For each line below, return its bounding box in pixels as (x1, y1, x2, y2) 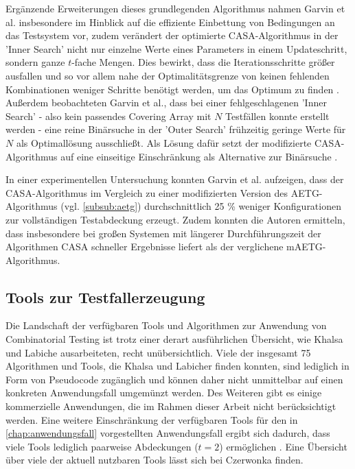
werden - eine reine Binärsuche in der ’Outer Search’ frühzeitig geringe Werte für (5, 122, 346, 136)
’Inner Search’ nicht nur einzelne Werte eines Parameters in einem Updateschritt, (5, 41, 347, 56)
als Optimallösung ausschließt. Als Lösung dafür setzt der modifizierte (16, 135, 312, 149)
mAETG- (286, 239, 326, 254)
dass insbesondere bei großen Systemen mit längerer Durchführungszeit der (5, 226, 321, 240)
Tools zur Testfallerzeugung (5, 286, 205, 307)
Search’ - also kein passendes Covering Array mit (5, 108, 211, 123)
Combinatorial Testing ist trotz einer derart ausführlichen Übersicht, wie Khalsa (5, 332, 343, 346)
